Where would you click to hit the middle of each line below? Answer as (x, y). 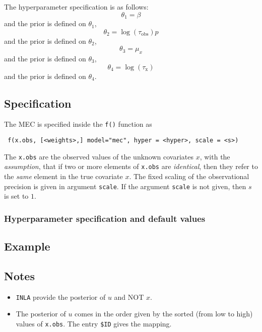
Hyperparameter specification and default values (105, 218)
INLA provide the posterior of (61, 297)
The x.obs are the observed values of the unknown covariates (99, 156)
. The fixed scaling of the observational (189, 176)
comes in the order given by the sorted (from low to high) (164, 314)
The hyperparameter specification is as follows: (76, 7)
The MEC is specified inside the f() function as (78, 124)
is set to (16, 196)
